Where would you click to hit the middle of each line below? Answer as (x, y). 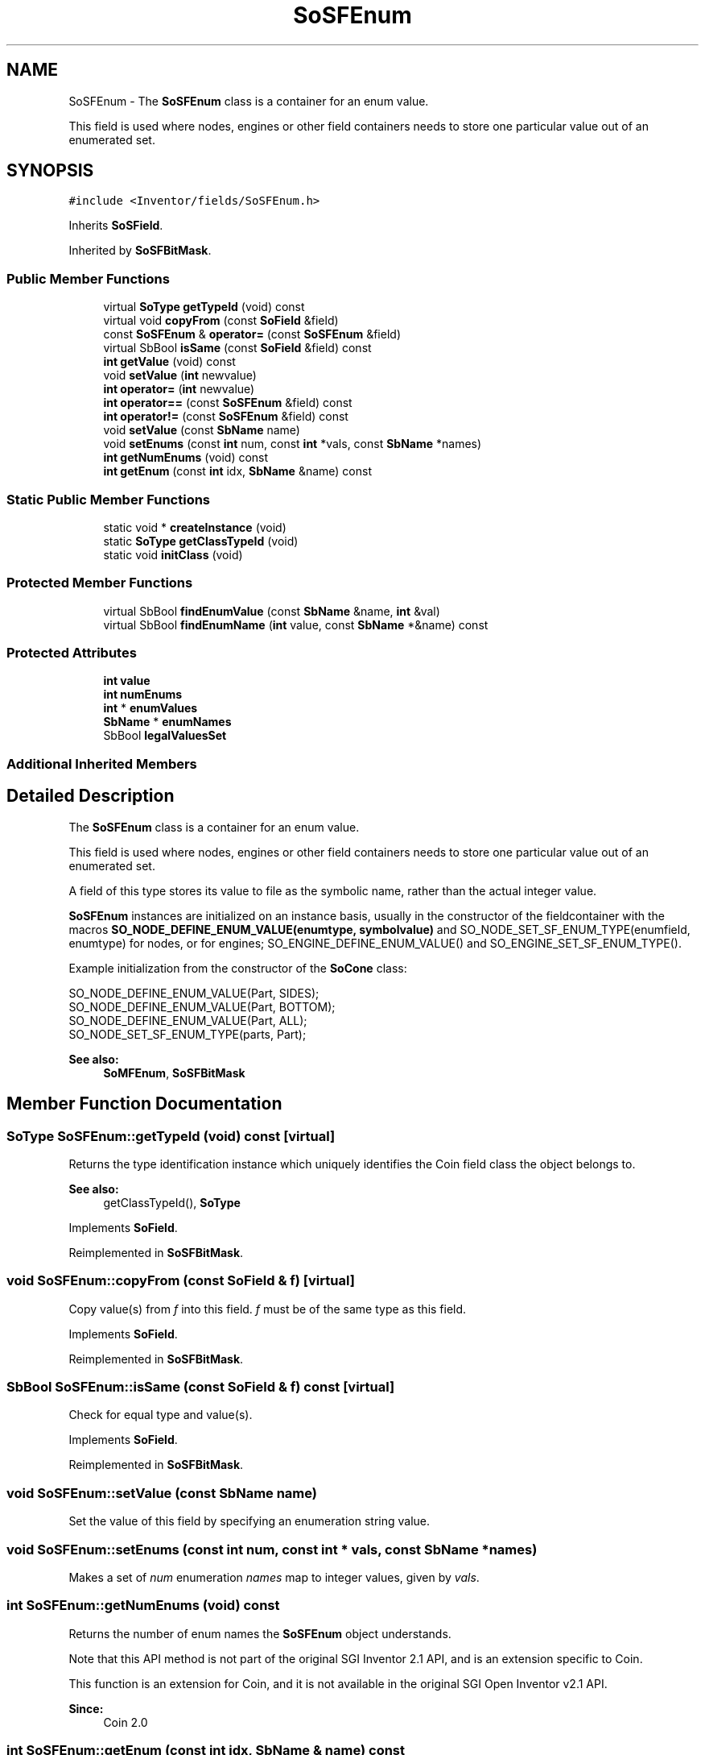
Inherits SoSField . (116, 226)
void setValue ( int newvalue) (180, 375)
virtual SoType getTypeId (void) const (204, 307)
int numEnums (143, 695)
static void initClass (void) (173, 554)
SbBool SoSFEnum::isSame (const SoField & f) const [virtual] (201, 1387)
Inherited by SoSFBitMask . (140, 251)
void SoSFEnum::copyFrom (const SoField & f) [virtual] (181, 1281)
